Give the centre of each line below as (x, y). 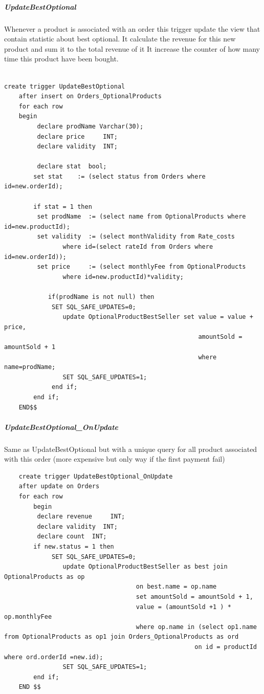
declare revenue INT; (81, 517)
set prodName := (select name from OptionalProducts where (141, 217)
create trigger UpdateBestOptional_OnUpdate (96, 476)
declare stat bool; (72, 167)
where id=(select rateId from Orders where (138, 247)
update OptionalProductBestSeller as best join (145, 567)
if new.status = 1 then (74, 547)
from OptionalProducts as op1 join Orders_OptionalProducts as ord (122, 637)
